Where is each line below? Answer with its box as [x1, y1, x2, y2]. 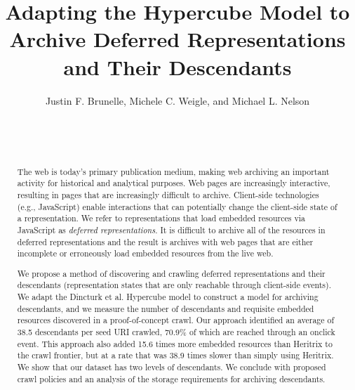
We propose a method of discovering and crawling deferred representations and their [17, 267, 326, 279]
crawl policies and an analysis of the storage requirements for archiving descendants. [17, 372, 326, 384]
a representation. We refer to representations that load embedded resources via [17, 212, 305, 224]
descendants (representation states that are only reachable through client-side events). [17, 279, 331, 291]
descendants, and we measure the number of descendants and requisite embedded [17, 302, 314, 314]
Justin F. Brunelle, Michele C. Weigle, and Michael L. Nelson [45, 93, 310, 108]
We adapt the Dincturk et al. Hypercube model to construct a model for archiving [17, 291, 319, 303]
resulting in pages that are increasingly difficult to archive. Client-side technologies [17, 188, 319, 200]
